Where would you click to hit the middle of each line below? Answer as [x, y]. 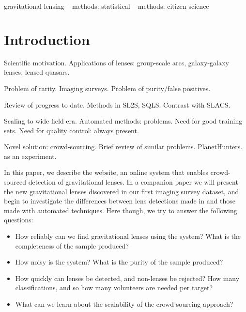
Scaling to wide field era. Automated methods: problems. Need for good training [123, 121]
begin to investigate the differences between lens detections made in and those [120, 201]
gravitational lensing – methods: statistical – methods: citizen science [107, 6]
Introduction [47, 39]
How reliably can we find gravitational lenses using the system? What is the [128, 236]
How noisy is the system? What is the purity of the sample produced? [119, 262]
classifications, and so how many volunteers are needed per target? [114, 288]
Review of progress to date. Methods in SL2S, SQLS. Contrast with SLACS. [117, 104]
